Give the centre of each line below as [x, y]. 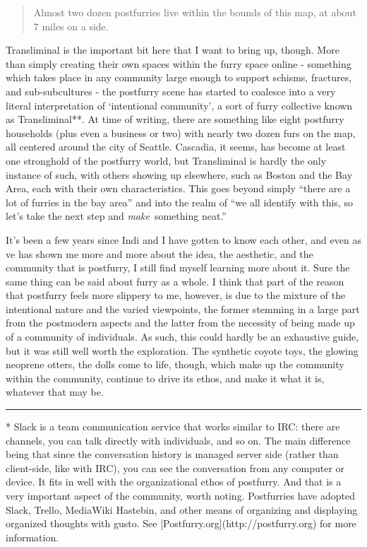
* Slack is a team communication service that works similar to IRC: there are [173, 427]
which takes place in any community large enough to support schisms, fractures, [179, 77]
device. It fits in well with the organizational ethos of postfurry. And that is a [174, 482]
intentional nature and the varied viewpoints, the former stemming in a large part [183, 308]
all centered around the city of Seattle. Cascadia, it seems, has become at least [176, 147]
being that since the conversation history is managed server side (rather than [172, 454]
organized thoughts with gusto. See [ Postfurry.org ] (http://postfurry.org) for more [181, 523]
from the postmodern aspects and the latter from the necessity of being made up [180, 323]
